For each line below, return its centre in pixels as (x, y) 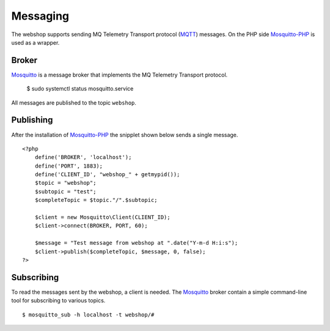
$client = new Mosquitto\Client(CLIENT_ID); (102, 218)
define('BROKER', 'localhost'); (83, 157)
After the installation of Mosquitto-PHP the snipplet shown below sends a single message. (125, 135)
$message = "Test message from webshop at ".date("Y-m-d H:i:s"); (136, 243)
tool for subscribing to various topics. (58, 300)
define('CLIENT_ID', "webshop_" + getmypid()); (107, 175)
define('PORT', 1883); (69, 166)
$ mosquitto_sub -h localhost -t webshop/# (88, 314)
